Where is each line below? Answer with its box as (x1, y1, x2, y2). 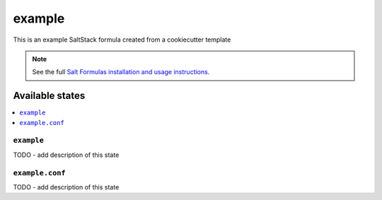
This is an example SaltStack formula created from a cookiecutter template (13, 35, 231, 44)
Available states (13, 90, 86, 102)
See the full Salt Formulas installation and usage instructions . (32, 68, 210, 76)
